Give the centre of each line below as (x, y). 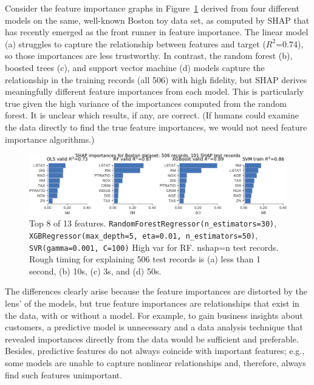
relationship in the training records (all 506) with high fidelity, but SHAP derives (156, 79)
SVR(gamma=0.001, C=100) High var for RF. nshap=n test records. (154, 247)
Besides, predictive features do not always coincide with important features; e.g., (155, 351)
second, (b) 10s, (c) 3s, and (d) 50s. (95, 271)
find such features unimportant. (64, 374)
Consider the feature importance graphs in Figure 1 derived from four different (152, 8)
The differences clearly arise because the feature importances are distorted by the (156, 291)
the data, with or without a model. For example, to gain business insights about (154, 315)
